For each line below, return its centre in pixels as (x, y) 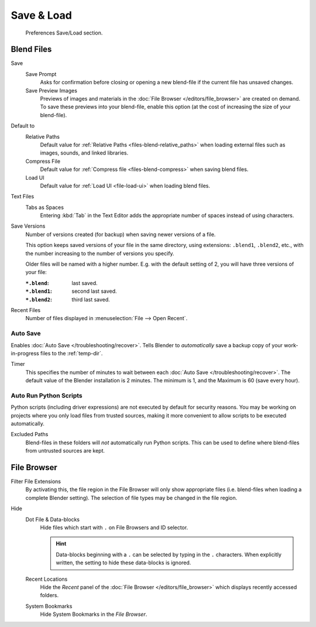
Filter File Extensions (36, 482)
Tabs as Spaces (45, 207)
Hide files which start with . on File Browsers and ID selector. (114, 527)
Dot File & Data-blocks (53, 519)
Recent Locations (47, 579)
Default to (23, 126)
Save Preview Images (51, 90)
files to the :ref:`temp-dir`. (71, 353)
